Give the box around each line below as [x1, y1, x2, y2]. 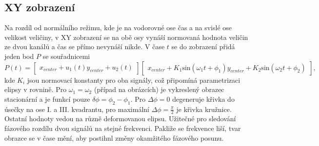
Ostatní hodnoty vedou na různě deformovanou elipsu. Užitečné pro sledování [4, 113, 236, 124]
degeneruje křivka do [172, 93, 235, 104]
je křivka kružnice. [176, 104, 232, 114]
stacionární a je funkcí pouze [4, 93, 90, 104]
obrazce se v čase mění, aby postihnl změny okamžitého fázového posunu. [4, 132, 224, 143]
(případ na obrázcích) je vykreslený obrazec [94, 84, 224, 94]
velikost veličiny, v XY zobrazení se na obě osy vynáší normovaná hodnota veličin [4, 32, 248, 42]
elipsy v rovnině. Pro [4, 84, 67, 94]
